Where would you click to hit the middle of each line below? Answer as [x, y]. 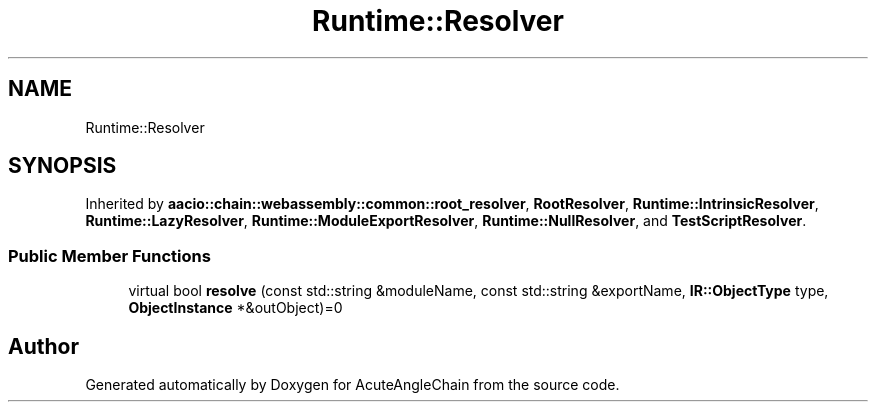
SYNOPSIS [62, 166]
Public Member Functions [109, 255]
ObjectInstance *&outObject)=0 [235, 308]
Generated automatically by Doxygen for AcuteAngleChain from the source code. [352, 385]
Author [43, 346]
